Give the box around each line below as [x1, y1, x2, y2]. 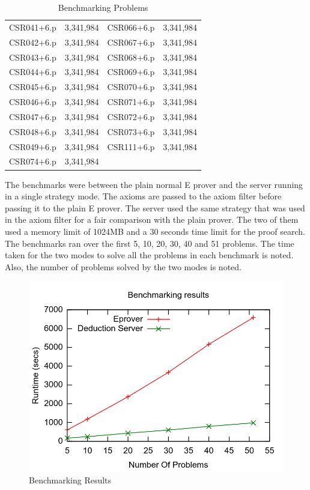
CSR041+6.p [9, 20, 56, 33]
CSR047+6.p [9, 110, 56, 122]
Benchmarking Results [29, 474, 112, 486]
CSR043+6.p [9, 50, 56, 63]
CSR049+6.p [9, 140, 56, 153]
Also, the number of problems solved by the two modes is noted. [5, 260, 242, 273]
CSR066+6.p [107, 20, 155, 33]
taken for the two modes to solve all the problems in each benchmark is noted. [5, 249, 294, 261]
